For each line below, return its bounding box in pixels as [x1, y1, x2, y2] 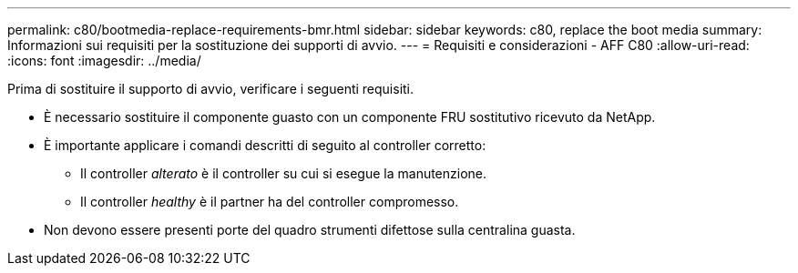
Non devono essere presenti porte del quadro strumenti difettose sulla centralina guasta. [44, 222, 576, 238]
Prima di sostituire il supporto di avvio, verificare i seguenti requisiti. [7, 81, 414, 96]
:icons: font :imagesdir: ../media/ [7, 53, 201, 68]
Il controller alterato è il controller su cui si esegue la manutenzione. [80, 166, 487, 181]
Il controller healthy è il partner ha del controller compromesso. [80, 194, 459, 209]
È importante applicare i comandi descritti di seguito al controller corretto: [44, 137, 486, 153]
